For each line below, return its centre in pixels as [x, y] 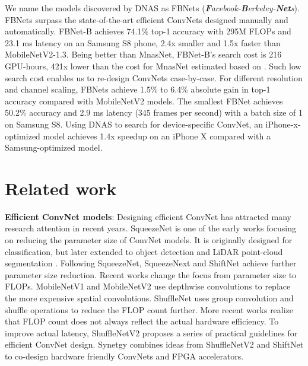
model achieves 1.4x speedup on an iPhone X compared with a [157, 136]
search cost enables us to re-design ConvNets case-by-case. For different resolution [154, 77]
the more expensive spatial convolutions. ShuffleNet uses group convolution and [149, 298]
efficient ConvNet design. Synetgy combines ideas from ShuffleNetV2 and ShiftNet [154, 344]
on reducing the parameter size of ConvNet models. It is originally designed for [149, 240]
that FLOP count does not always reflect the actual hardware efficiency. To [142, 321]
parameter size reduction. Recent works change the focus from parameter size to [151, 274]
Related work [61, 188]
